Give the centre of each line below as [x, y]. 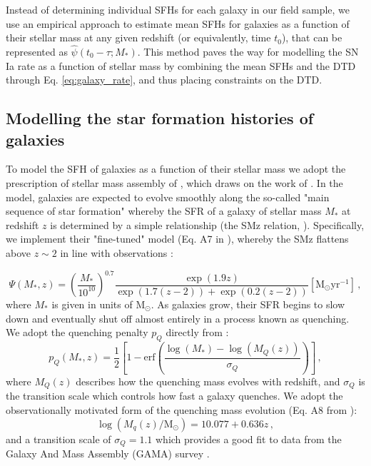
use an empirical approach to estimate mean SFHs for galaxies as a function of [178, 23]
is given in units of [92, 304]
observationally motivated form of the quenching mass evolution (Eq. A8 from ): [182, 410]
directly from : [197, 332]
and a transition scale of [59, 439]
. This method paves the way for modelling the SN [248, 51]
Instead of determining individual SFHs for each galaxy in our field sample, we [178, 9]
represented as [37, 51]
